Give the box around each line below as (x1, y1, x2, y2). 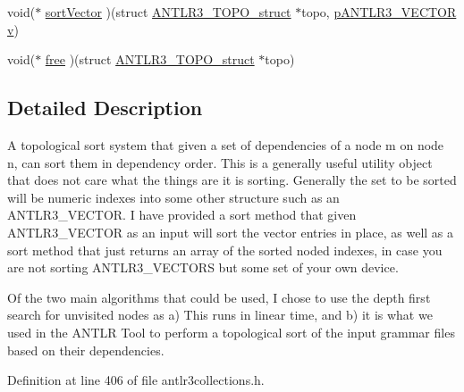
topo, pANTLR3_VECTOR (301, 3, 457, 21)
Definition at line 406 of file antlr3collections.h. (7, 371, 265, 389)
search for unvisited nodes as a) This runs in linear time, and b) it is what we (7, 305, 433, 324)
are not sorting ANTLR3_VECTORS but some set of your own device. (7, 258, 399, 277)
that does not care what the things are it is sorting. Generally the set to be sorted (7, 171, 457, 189)
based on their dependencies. (7, 340, 165, 359)
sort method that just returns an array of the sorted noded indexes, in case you (7, 240, 443, 259)
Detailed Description (7, 94, 203, 121)
